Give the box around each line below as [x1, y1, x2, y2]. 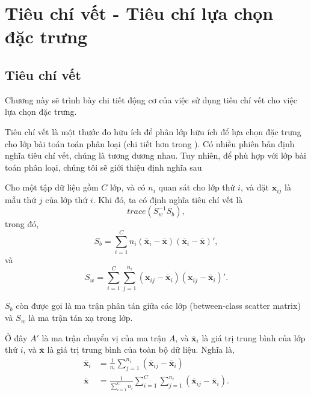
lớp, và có [109, 181, 146, 193]
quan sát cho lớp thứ [158, 181, 235, 193]
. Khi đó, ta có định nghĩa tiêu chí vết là [93, 193, 243, 206]
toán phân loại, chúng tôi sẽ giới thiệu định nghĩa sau [5, 160, 202, 173]
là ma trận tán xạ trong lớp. [28, 311, 133, 324]
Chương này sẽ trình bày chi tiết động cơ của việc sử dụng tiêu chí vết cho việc [5, 93, 297, 106]
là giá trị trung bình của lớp [202, 331, 306, 344]
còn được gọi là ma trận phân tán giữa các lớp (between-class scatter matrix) [16, 299, 301, 312]
